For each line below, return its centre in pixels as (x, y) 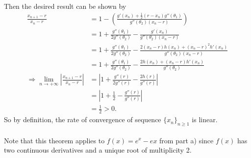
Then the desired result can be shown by (65, 6)
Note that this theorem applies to (54, 140)
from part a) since (187, 140)
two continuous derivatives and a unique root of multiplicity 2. (98, 150)
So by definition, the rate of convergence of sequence (83, 119)
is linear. (205, 119)
